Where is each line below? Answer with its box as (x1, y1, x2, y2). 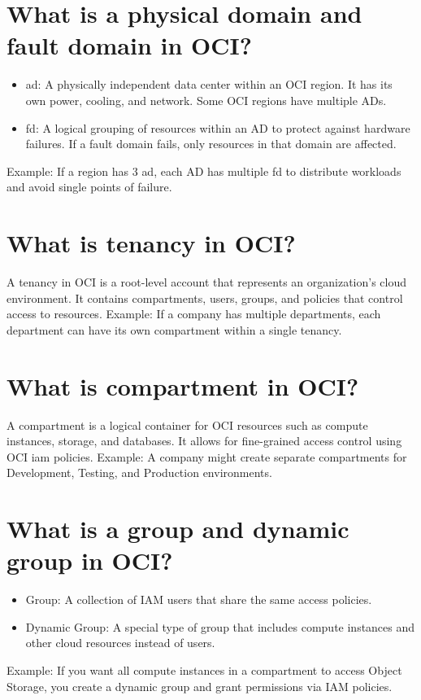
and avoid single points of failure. (7, 178, 172, 195)
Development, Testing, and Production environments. (7, 464, 272, 481)
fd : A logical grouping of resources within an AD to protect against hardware (25, 119, 410, 136)
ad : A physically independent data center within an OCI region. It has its (25, 76, 393, 93)
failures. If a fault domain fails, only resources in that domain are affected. (25, 135, 397, 152)
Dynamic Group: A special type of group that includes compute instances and (25, 618, 415, 635)
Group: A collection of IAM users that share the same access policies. (25, 591, 372, 608)
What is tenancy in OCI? (7, 226, 296, 260)
